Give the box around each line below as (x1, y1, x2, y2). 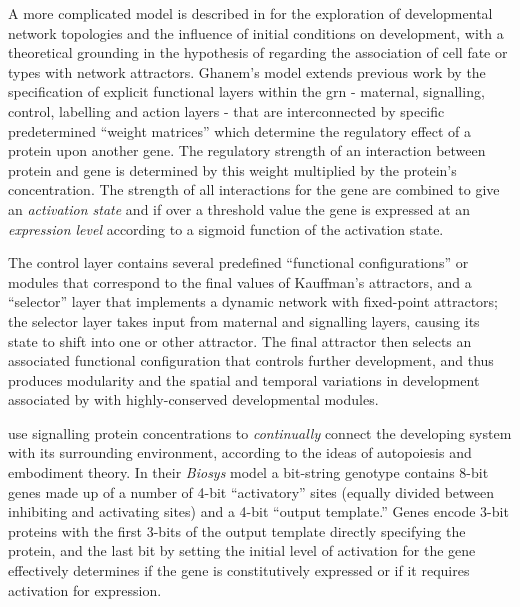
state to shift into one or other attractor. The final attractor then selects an (8, 330, 472, 351)
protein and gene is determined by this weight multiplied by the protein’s (8, 159, 457, 180)
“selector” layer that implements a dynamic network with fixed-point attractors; (8, 291, 499, 312)
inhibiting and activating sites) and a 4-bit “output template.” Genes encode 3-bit (8, 501, 509, 522)
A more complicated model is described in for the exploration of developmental (8, 3, 493, 23)
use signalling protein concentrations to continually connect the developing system (8, 422, 512, 443)
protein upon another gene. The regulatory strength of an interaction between (8, 140, 486, 161)
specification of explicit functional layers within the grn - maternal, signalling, (8, 81, 485, 102)
